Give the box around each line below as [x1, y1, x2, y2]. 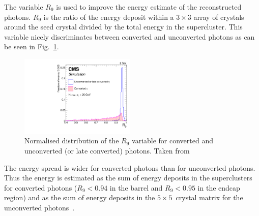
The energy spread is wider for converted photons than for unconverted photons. [4, 162, 255, 173]
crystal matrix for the [176, 192, 243, 203]
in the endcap [197, 182, 240, 193]
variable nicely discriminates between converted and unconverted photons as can [4, 31, 255, 42]
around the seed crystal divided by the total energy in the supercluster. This [4, 21, 243, 32]
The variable [4, 2, 43, 12]
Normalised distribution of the [24, 135, 119, 146]
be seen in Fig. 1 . [4, 41, 59, 52]
